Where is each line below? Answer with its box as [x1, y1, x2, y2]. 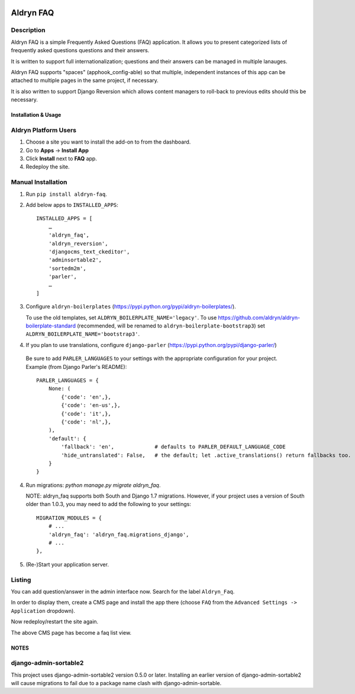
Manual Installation [11, 178, 67, 186]
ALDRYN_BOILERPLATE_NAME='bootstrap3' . [25, 330, 140, 338]
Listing [11, 575, 31, 584]
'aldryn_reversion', [48, 240, 108, 247]
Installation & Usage [11, 112, 62, 119]
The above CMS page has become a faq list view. [11, 629, 132, 636]
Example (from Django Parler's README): [25, 363, 127, 370]
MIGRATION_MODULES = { [36, 514, 102, 521]
